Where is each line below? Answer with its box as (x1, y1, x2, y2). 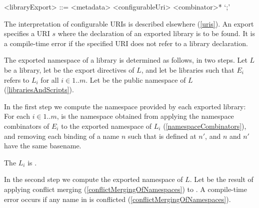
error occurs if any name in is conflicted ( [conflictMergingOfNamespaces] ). (4, 193, 231, 204)
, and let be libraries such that (141, 64, 234, 75)
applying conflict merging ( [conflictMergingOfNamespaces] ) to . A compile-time (4, 183, 247, 194)
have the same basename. (4, 140, 81, 151)
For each (4, 111, 30, 121)
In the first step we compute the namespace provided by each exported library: (4, 101, 246, 111)
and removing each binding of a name (4, 130, 119, 141)
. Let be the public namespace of (85, 74, 186, 85)
